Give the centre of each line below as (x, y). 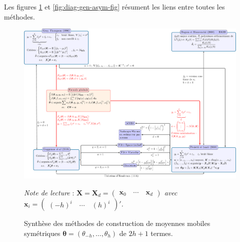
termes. (162, 233)
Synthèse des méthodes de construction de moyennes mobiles (117, 223)
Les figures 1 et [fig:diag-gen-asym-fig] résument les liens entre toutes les (114, 7)
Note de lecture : (49, 193)
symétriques (42, 233)
